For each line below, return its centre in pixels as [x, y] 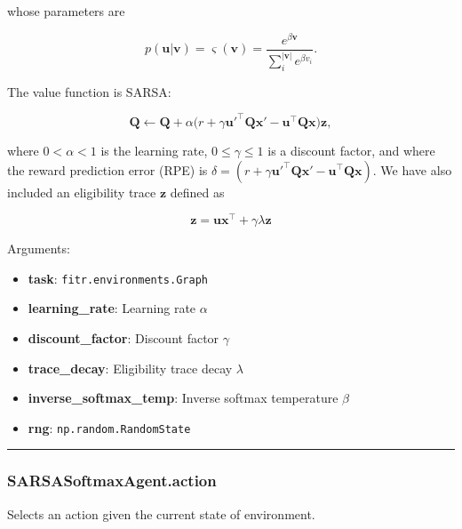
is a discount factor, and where [351, 150]
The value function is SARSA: [89, 91]
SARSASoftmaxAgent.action [112, 481]
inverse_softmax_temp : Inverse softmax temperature [183, 398]
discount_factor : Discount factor [123, 338]
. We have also [412, 169]
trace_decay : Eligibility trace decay [130, 368]
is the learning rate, [154, 150]
